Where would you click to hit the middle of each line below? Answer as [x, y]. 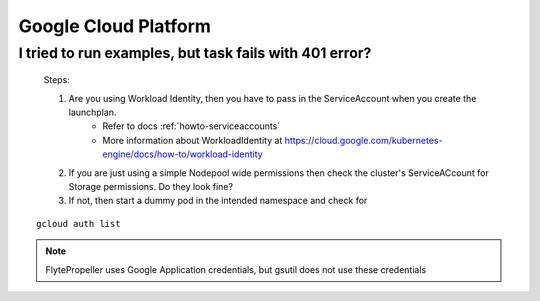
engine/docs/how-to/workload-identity [183, 154]
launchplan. [92, 112]
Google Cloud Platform [115, 26]
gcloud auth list [78, 223]
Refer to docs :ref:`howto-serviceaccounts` [191, 126]
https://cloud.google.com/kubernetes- [364, 140]
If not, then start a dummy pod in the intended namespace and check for [218, 201]
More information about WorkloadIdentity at [192, 140]
